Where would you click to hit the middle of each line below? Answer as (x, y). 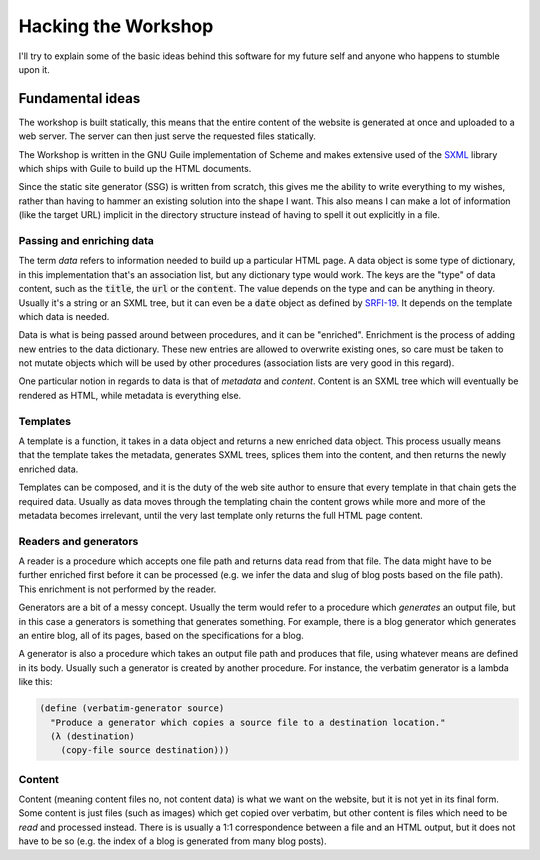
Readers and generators (78, 541)
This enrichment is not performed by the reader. (117, 589)
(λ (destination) (92, 736)
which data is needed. (64, 316)
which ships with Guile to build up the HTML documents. (135, 169)
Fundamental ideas (79, 98)
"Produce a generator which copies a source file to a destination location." (248, 722)
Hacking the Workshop (116, 26)
